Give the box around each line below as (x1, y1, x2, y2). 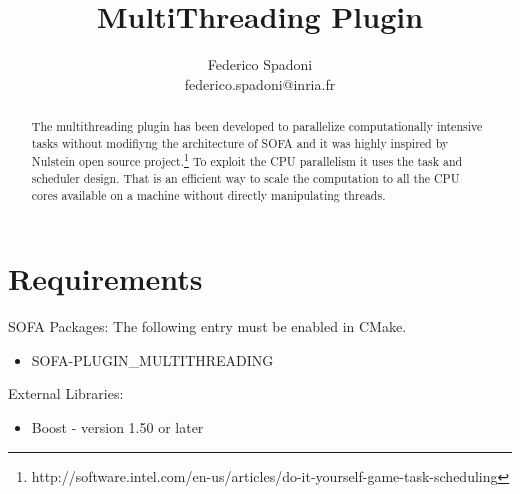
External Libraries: (8, 383, 124, 404)
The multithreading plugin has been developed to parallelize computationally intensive (31, 118, 483, 135)
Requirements (8, 258, 203, 299)
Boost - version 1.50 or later (31, 417, 204, 438)
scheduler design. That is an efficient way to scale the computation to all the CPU (31, 170, 460, 187)
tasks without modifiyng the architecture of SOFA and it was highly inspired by (31, 134, 449, 151)
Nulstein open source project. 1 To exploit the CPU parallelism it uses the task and (31, 150, 463, 170)
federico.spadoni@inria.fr (184, 73, 336, 94)
